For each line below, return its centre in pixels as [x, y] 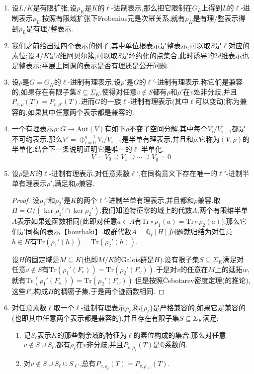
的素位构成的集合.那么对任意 [180, 334]
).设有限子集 [179, 259]
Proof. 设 [26, 200]
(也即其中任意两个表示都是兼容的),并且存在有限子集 [95, 318]
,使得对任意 [118, 91]
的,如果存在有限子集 [44, 91]
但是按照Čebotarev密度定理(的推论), [193, 280]
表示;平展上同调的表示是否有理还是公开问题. [97, 65]
